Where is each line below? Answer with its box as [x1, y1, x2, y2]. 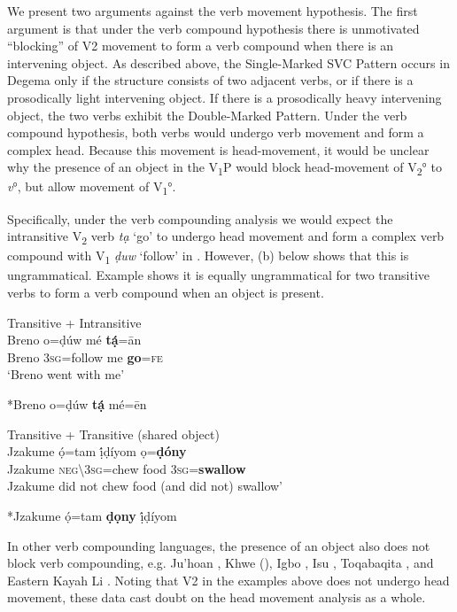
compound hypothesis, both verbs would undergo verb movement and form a [7, 123, 424, 142]
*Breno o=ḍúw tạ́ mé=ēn [7, 395, 147, 413]
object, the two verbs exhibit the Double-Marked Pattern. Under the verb [7, 105, 407, 124]
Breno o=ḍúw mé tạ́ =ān [7, 330, 142, 349]
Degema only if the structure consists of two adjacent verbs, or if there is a [7, 71, 414, 89]
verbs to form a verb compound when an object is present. [7, 283, 324, 302]
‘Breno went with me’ [7, 365, 125, 383]
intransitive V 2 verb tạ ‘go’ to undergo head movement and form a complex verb [7, 227, 445, 247]
